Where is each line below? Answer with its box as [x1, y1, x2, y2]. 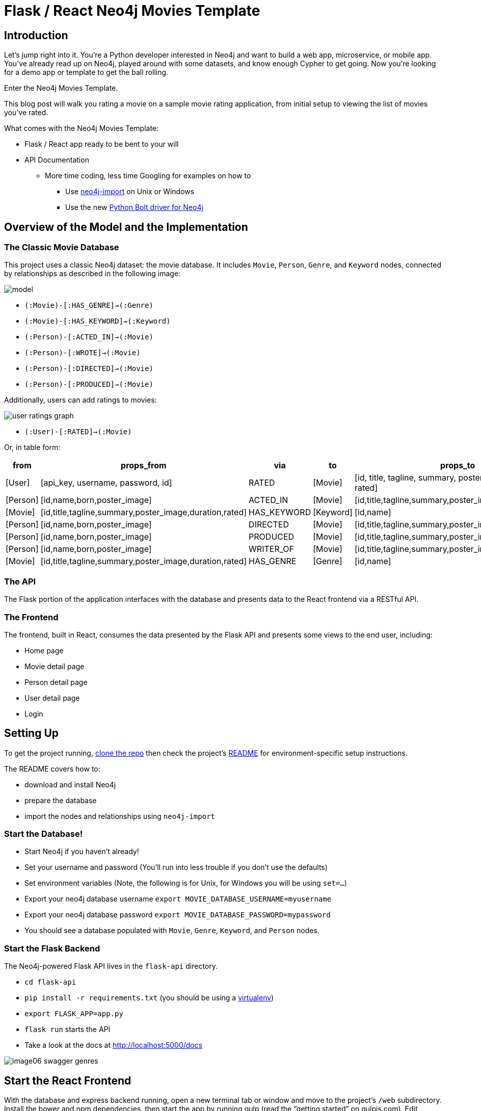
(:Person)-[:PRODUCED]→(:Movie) [24, 380, 153, 389]
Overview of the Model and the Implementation [4, 220, 248, 233]
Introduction [4, 29, 68, 42]
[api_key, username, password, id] [40, 478, 172, 488]
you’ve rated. [4, 108, 48, 117]
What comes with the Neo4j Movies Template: [4, 124, 159, 133]
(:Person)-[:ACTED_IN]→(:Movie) [24, 333, 153, 341]
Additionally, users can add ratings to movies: [4, 395, 157, 405]
